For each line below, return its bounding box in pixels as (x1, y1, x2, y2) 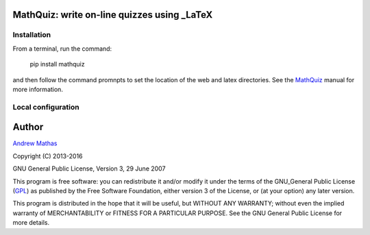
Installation (12, 30, 51, 40)
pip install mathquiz (29, 60, 85, 69)
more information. (12, 85, 63, 93)
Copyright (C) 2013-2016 (12, 151, 83, 160)
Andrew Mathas (12, 139, 58, 147)
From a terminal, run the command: (12, 45, 112, 53)
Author (12, 121, 44, 133)
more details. (12, 219, 50, 227)
